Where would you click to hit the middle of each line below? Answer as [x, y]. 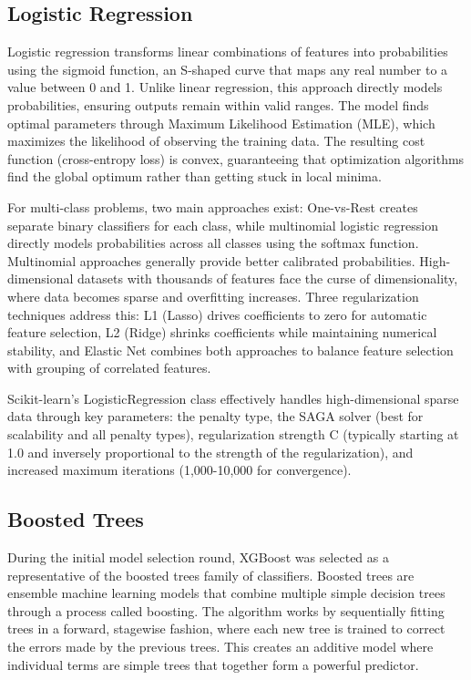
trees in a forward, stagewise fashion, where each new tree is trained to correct [226, 628]
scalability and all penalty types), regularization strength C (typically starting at [233, 434]
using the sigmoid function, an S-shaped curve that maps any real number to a [228, 69]
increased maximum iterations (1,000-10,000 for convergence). [179, 470]
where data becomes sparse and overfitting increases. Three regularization [213, 296]
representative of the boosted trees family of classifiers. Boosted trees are [211, 575]
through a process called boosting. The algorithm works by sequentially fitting [226, 610]
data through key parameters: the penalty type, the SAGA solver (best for [215, 416]
